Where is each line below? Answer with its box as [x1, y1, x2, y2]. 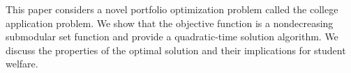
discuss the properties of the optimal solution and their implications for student [6, 42, 346, 57]
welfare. [6, 56, 38, 71]
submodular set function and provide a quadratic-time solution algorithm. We [6, 29, 338, 44]
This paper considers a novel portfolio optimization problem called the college [6, 2, 338, 16]
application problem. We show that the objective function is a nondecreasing [6, 15, 334, 30]
